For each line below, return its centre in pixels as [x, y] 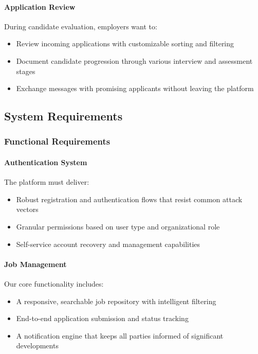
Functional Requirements [57, 141]
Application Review [40, 6]
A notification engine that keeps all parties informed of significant [120, 335]
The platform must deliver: [47, 182]
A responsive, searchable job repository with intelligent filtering [116, 301]
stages [26, 71]
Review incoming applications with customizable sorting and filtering [125, 43]
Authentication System [46, 162]
